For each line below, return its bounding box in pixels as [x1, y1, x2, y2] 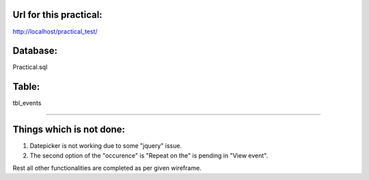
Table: [12, 81, 40, 92]
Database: [12, 45, 58, 57]
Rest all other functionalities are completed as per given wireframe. [12, 164, 202, 172]
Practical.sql [12, 63, 48, 71]
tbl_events [12, 99, 42, 107]
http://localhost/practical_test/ [12, 27, 98, 36]
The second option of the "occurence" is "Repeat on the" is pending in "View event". [29, 151, 269, 159]
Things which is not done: [12, 124, 126, 136]
